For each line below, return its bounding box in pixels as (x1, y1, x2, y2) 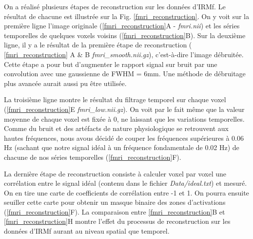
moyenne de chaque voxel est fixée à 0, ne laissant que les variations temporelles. (4, 113, 245, 124)
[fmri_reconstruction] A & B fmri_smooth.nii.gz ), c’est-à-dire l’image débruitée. (4, 49, 244, 59)
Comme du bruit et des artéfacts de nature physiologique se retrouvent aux (4, 123, 229, 133)
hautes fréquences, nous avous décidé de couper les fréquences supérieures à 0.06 (4, 132, 244, 143)
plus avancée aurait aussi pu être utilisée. (4, 78, 127, 88)
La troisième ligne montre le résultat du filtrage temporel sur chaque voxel (4, 94, 226, 105)
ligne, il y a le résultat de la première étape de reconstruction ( (4, 40, 192, 50)
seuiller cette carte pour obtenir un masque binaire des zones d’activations (4, 197, 226, 207)
